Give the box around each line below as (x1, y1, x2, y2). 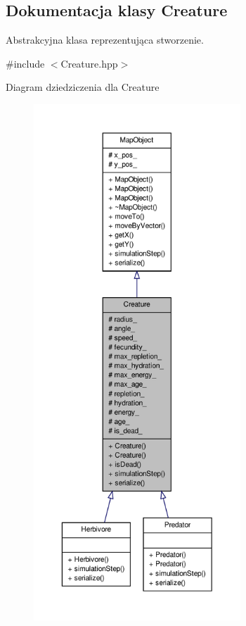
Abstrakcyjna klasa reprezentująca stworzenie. (6, 32, 204, 47)
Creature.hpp (60, 56, 118, 70)
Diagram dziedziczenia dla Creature (6, 80, 160, 94)
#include (6, 56, 45, 70)
